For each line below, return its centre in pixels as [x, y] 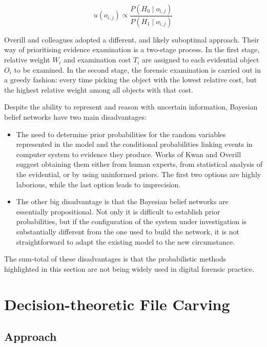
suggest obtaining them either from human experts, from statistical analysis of [139, 164]
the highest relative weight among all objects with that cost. [99, 89]
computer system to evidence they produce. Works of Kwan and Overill [129, 154]
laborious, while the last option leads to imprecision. [98, 184]
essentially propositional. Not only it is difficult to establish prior [118, 211]
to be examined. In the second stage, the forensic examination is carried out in [137, 69]
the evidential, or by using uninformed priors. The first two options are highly [139, 174]
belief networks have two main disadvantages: [75, 117]
